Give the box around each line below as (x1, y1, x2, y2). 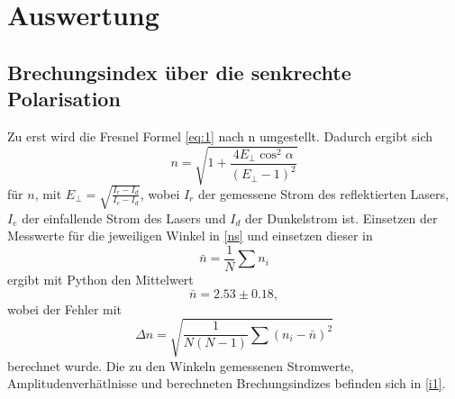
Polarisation (7, 85, 121, 113)
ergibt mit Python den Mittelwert (7, 269, 194, 288)
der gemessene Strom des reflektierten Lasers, (197, 184, 449, 203)
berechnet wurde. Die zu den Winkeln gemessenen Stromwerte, (7, 356, 354, 375)
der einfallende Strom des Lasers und (22, 208, 226, 227)
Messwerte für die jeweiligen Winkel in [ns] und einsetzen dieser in (7, 226, 373, 245)
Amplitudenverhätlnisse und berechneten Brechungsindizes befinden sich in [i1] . (7, 374, 446, 393)
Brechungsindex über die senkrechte (7, 58, 351, 86)
